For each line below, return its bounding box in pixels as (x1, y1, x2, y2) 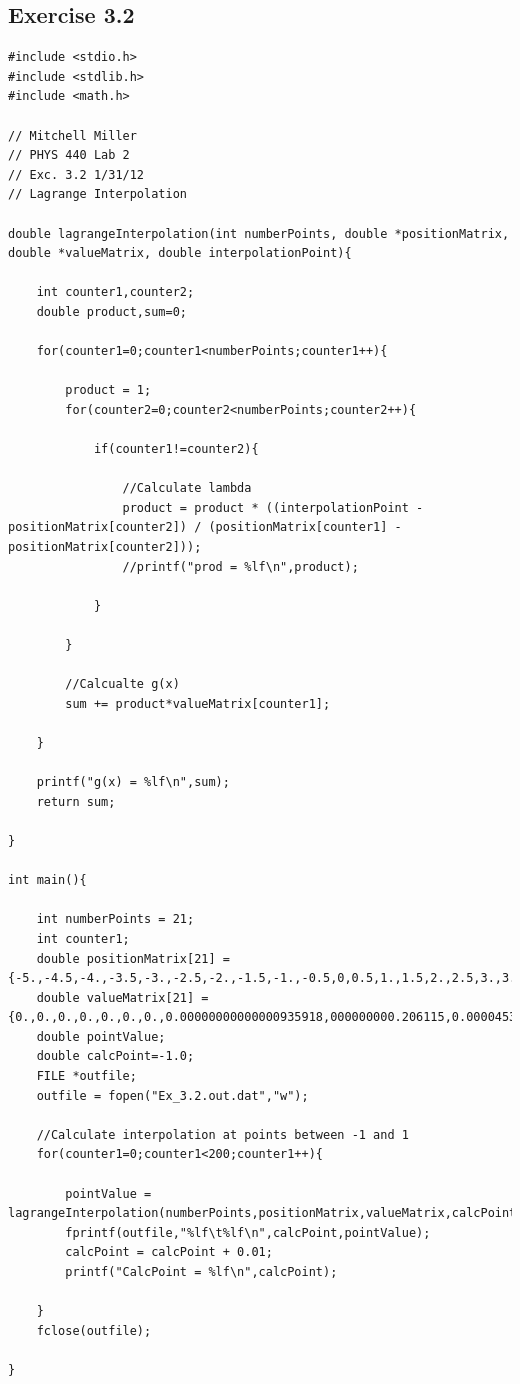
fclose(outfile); (36, 1323, 152, 1338)
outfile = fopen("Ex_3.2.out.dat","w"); (36, 1088, 309, 1103)
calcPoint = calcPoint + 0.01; (65, 1245, 273, 1260)
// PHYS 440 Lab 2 (8, 148, 130, 163)
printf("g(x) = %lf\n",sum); (36, 775, 230, 790)
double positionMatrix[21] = (36, 951, 230, 966)
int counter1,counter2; (36, 285, 195, 300)
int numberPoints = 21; (36, 912, 195, 927)
